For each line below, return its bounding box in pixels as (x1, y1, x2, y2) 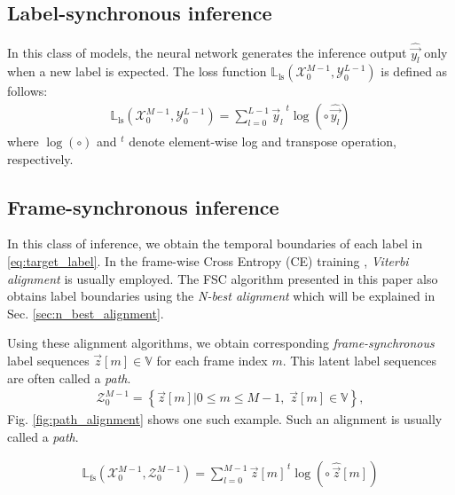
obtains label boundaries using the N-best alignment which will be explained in (7, 287, 435, 305)
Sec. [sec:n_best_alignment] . (7, 303, 164, 322)
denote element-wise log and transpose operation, (129, 132, 396, 151)
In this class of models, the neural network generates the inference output (7, 43, 407, 62)
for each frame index (156, 351, 268, 370)
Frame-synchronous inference (7, 192, 279, 220)
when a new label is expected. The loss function (7, 62, 267, 81)
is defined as (380, 62, 448, 81)
